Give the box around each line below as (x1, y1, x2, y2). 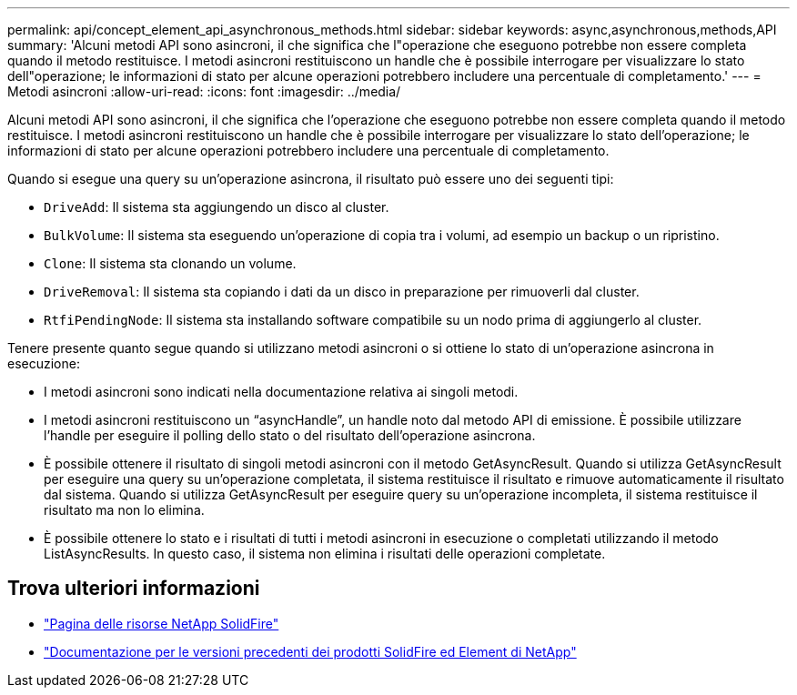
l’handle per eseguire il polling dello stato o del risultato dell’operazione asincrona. (44, 428, 536, 443)
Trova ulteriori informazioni (7, 577, 260, 600)
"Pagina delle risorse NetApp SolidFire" (44, 615, 279, 631)
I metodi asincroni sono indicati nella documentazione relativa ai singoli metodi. (44, 384, 519, 399)
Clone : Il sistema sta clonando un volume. (44, 256, 297, 271)
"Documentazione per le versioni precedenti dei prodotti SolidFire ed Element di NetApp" (44, 643, 577, 660)
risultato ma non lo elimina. (44, 502, 205, 518)
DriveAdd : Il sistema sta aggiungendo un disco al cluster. (44, 199, 389, 215)
